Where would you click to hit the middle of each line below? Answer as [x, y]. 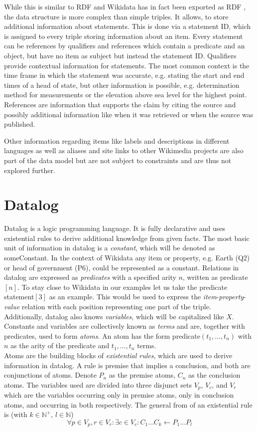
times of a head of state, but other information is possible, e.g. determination [122, 85]
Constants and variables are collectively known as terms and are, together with [125, 326]
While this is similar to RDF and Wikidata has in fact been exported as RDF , [125, 6]
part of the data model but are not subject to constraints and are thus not [118, 160]
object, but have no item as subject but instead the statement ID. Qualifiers [120, 55]
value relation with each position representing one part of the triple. [108, 306]
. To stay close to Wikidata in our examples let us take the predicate [123, 287]
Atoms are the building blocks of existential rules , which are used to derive [118, 355]
